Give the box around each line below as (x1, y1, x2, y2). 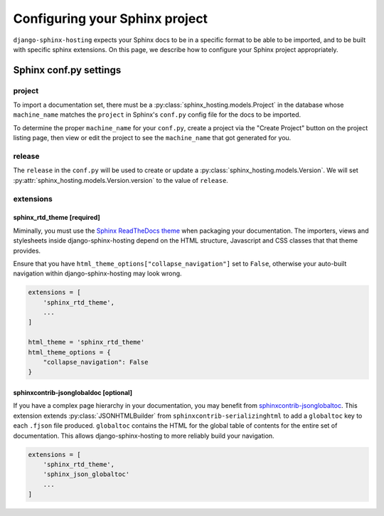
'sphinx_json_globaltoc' (43, 470, 130, 478)
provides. (13, 246, 41, 255)
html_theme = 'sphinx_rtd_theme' (28, 338, 145, 347)
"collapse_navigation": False (43, 358, 149, 367)
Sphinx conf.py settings (13, 64, 122, 76)
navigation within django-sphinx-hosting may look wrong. (13, 269, 182, 278)
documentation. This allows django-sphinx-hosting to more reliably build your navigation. (13, 431, 274, 440)
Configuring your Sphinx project (13, 11, 208, 26)
